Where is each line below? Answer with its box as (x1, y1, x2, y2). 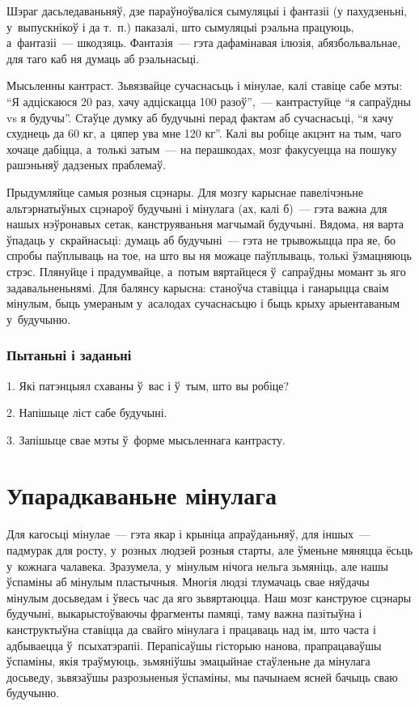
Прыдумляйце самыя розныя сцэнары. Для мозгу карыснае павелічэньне (6, 183, 363, 200)
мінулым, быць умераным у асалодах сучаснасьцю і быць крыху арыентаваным (6, 295, 400, 312)
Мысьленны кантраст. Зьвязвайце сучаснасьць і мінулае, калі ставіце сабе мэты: (6, 77, 403, 94)
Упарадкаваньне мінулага (6, 478, 277, 512)
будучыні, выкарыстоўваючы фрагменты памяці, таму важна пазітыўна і (6, 605, 362, 622)
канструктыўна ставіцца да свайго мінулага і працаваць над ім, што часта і (6, 620, 376, 637)
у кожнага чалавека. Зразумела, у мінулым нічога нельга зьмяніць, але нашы (6, 557, 388, 574)
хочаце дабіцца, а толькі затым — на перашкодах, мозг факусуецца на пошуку (6, 140, 397, 157)
